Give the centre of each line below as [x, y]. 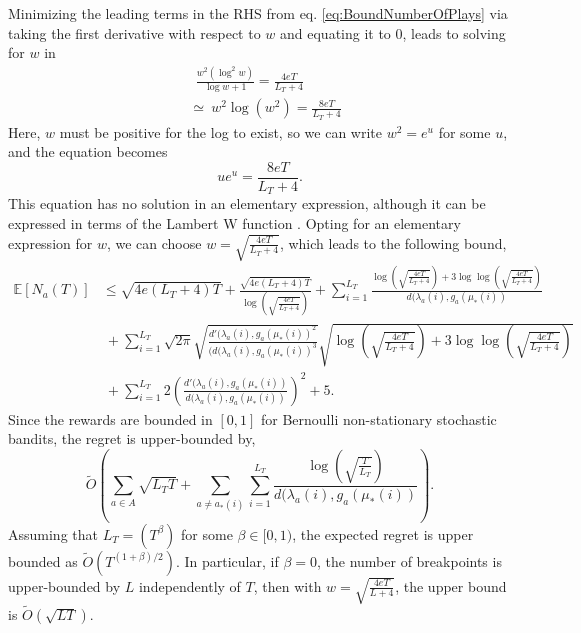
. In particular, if [227, 560]
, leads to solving [454, 32]
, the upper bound [451, 585]
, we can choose [154, 242]
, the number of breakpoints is [409, 560]
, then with [287, 585]
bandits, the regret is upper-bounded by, [132, 438]
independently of [189, 585]
